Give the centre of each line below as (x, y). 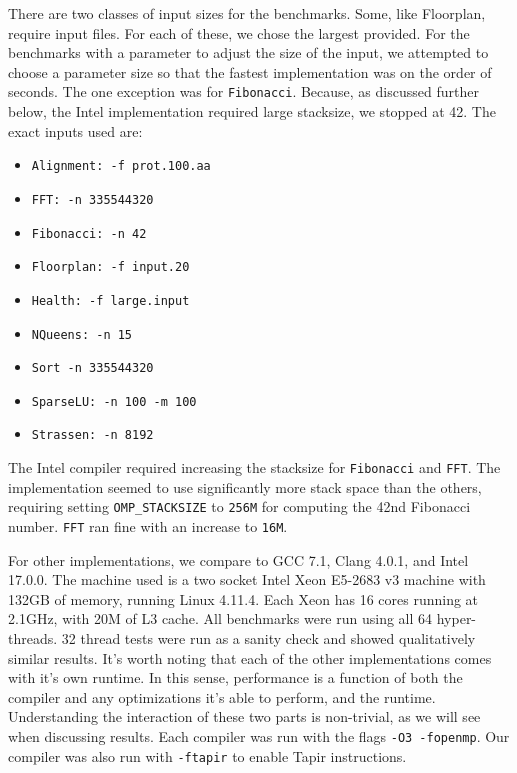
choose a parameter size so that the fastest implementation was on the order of (250, 71)
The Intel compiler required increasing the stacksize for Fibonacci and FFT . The (254, 467)
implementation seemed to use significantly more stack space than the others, (245, 486)
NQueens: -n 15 (82, 334)
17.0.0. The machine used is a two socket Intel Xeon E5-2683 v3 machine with (247, 579)
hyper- (456, 618)
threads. (33, 638)
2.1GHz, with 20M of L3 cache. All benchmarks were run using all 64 (220, 618)
